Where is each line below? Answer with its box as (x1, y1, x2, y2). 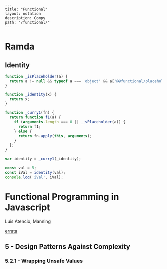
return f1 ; (18, 124, 41, 129)
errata (5, 228, 18, 234)
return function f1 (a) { (9, 115, 61, 120)
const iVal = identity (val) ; (5, 170, 66, 175)
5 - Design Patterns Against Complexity (5, 242, 130, 251)
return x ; (9, 96, 30, 102)
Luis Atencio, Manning (5, 218, 51, 224)
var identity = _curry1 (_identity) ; (5, 156, 81, 162)
